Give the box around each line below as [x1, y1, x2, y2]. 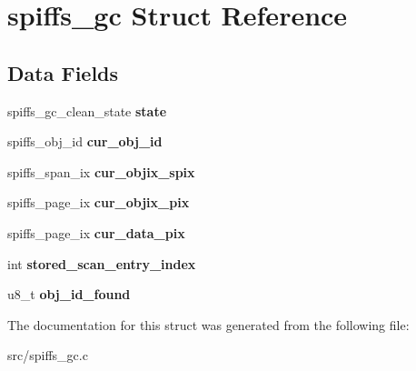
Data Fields [7, 58, 119, 86]
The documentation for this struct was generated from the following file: [7, 315, 410, 334]
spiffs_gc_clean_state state [7, 101, 167, 120]
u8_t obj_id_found [7, 285, 131, 304]
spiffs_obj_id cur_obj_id [7, 132, 163, 151]
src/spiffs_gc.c [7, 346, 88, 365]
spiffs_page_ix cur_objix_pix [7, 193, 190, 212]
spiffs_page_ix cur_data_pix [7, 223, 185, 242]
